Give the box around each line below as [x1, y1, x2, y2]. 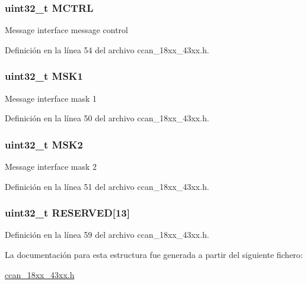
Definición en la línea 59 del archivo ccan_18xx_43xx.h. [5, 228, 209, 241]
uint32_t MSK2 [5, 137, 83, 151]
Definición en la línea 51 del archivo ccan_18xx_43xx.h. [5, 180, 209, 192]
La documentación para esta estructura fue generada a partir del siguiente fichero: [5, 248, 303, 261]
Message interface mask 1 [5, 92, 97, 104]
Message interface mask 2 [5, 160, 97, 173]
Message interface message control [5, 24, 128, 36]
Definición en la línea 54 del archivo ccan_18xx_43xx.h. [5, 43, 209, 56]
